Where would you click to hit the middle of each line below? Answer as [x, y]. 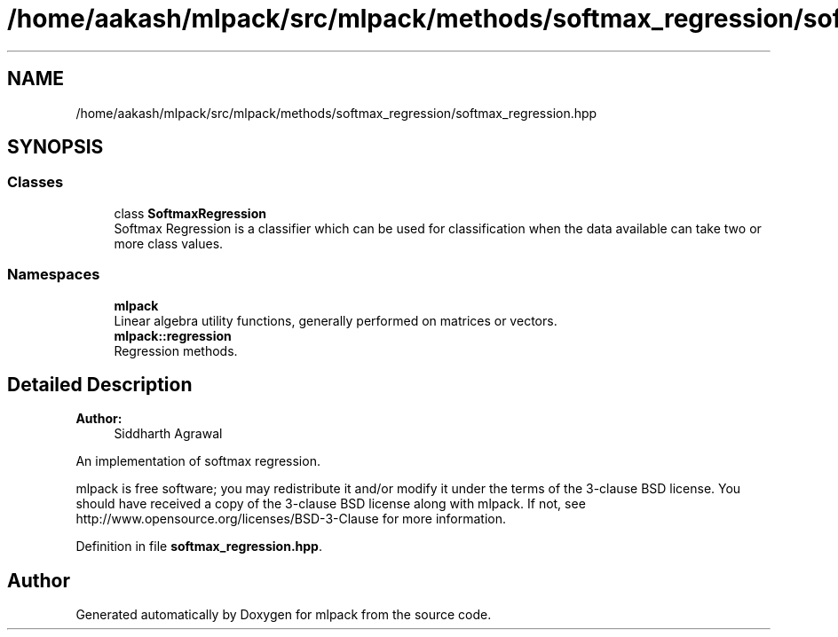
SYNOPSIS [55, 147]
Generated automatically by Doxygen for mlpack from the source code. [284, 615]
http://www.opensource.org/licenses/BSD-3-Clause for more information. [291, 519]
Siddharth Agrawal [168, 434]
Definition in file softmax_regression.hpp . [199, 547]
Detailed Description [100, 384]
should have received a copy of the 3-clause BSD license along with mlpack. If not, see [331, 504]
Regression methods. [176, 350]
